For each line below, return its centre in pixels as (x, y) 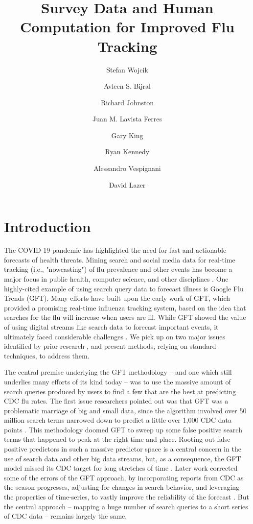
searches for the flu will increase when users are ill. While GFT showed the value (125, 317)
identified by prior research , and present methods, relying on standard (110, 346)
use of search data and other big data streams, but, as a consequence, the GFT (123, 458)
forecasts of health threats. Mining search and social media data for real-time (120, 259)
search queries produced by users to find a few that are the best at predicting (120, 391)
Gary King (127, 135)
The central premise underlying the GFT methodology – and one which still (118, 372)
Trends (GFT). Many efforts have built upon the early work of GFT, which (117, 298)
